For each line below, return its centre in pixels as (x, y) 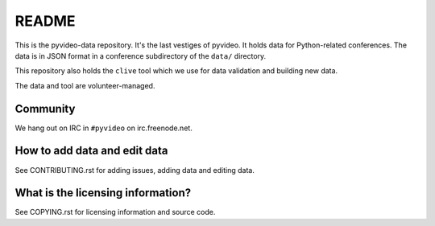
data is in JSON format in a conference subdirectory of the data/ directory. (141, 55)
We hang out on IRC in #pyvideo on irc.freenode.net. (104, 128)
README (45, 21)
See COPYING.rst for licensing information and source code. (115, 212)
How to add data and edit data (91, 151)
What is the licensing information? (103, 193)
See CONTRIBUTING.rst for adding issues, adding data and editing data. (135, 170)
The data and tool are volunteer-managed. (85, 85)
